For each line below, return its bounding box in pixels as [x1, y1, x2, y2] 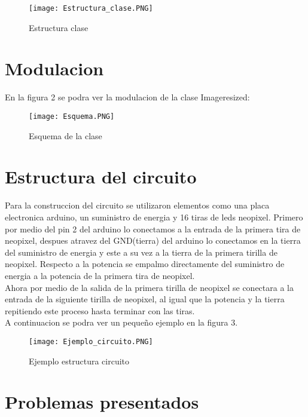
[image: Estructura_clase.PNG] [29, 4, 153, 13]
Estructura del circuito [5, 164, 197, 189]
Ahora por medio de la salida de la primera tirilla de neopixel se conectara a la [5, 281, 294, 293]
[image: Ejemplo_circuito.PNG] [29, 337, 153, 346]
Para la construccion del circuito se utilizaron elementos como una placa [5, 199, 270, 211]
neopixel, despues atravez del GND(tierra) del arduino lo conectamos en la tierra [5, 234, 301, 247]
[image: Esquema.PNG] [29, 112, 115, 121]
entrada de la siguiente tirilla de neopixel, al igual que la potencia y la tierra [5, 293, 285, 305]
